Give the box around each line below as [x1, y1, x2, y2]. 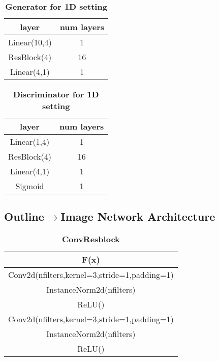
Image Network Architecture [60, 209, 215, 224]
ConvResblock [61, 233, 120, 245]
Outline [4, 209, 44, 224]
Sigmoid [15, 180, 44, 192]
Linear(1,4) [10, 136, 50, 147]
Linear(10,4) [8, 36, 52, 48]
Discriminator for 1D [13, 88, 99, 100]
